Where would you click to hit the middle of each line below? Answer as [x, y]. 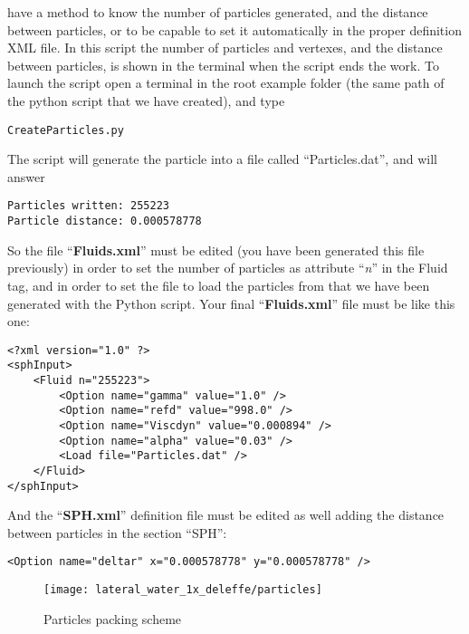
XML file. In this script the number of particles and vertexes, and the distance [225, 48]
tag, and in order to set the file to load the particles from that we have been [219, 285]
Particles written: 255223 [88, 206]
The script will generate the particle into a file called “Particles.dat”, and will [222, 159]
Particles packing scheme [113, 618]
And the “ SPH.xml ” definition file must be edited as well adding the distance [226, 515]
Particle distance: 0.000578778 [105, 221]
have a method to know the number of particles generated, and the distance [218, 12]
